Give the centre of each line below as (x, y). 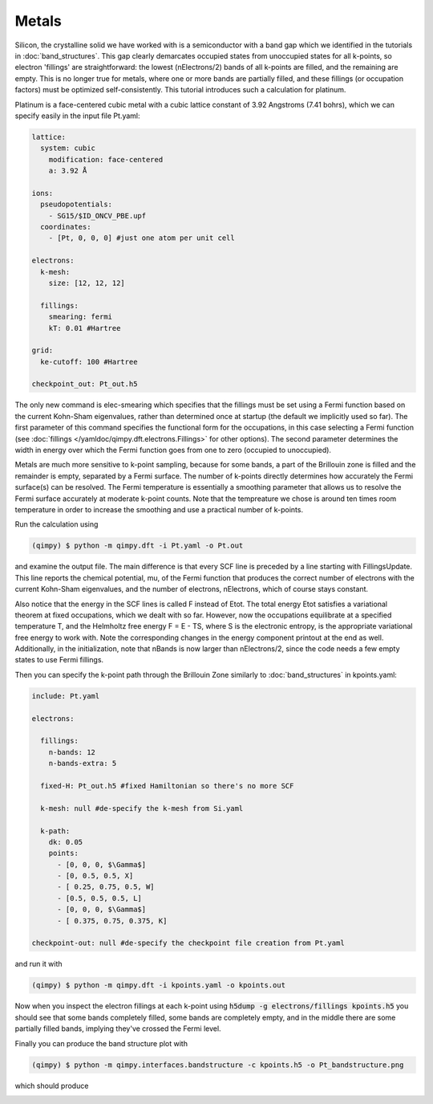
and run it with (39, 964)
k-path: (55, 831)
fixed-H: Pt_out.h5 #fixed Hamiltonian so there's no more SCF (167, 786)
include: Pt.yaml (66, 696)
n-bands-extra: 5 (83, 764)
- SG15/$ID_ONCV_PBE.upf (97, 216)
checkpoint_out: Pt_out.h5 (85, 384)
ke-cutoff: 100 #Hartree (89, 362)
